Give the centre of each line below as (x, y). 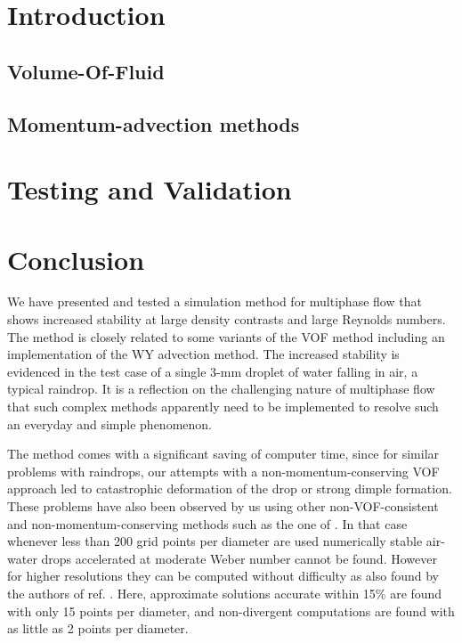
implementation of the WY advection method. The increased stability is (203, 354)
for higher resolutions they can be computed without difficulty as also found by (223, 576)
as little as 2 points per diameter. (98, 628)
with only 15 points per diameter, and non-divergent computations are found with (231, 610)
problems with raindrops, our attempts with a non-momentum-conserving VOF (223, 471)
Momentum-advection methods (154, 123)
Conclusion (76, 259)
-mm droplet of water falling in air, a (317, 371)
